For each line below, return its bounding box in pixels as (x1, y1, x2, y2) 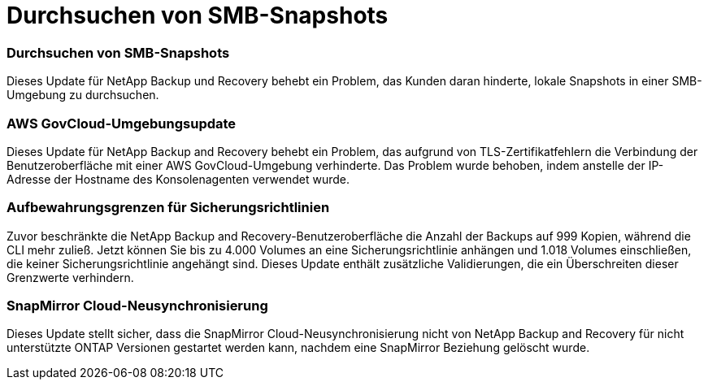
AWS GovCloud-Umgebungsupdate (7, 115, 237, 132)
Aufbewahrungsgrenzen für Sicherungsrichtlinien (7, 199, 330, 216)
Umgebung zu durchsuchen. (7, 88, 159, 102)
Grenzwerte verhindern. (7, 270, 134, 284)
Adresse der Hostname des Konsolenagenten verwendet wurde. (7, 171, 350, 186)
